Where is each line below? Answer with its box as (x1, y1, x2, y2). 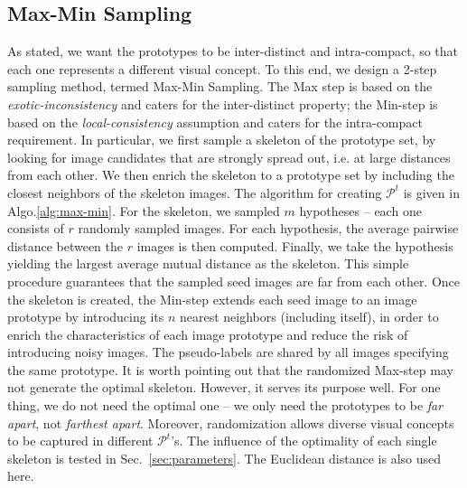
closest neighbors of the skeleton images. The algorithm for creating (7, 183, 382, 202)
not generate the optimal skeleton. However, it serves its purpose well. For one (7, 378, 441, 397)
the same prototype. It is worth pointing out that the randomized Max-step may (7, 360, 453, 379)
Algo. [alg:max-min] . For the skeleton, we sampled (7, 201, 280, 220)
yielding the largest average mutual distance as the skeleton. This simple (7, 254, 409, 273)
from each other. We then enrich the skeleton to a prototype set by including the (7, 165, 454, 184)
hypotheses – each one (299, 201, 422, 220)
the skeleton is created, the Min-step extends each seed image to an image (7, 289, 417, 308)
